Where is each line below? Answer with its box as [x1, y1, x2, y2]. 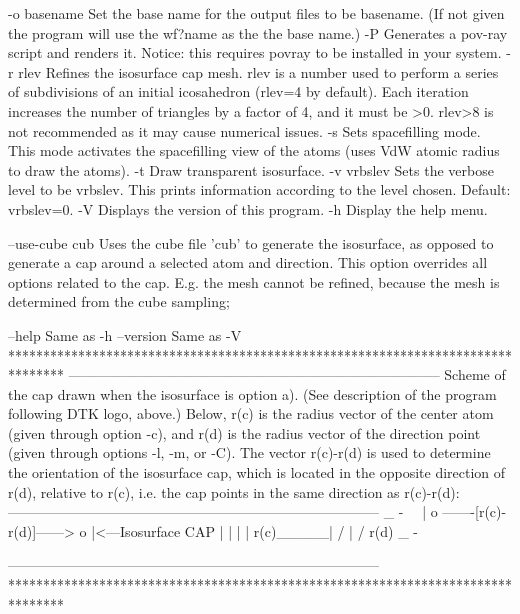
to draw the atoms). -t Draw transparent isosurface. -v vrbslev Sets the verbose [8, 159, 494, 180]
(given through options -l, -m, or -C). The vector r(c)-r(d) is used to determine [8, 442, 491, 463]
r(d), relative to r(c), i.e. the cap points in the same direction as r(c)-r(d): [8, 481, 460, 502]
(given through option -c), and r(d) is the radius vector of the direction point [8, 422, 481, 443]
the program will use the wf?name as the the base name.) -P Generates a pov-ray [8, 22, 508, 43]
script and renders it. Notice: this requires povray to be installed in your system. [8, 42, 502, 63]
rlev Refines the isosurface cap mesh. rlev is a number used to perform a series [18, 61, 499, 82]
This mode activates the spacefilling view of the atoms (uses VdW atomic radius [8, 140, 500, 161]
